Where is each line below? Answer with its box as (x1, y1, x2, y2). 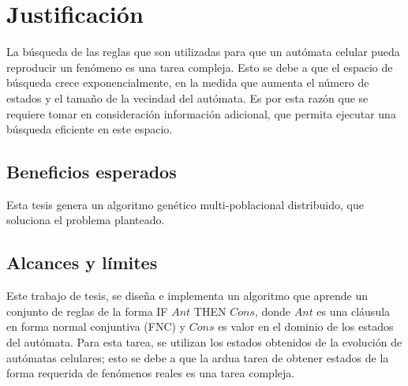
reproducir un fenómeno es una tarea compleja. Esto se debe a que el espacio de (6, 58, 393, 75)
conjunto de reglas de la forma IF (6, 302, 168, 319)
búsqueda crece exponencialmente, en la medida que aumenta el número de (6, 74, 369, 91)
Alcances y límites (6, 250, 158, 275)
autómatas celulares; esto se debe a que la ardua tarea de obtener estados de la (6, 349, 389, 365)
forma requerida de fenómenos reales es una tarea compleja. (6, 365, 295, 381)
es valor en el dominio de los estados (218, 318, 394, 335)
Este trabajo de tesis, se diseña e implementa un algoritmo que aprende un (6, 287, 369, 304)
